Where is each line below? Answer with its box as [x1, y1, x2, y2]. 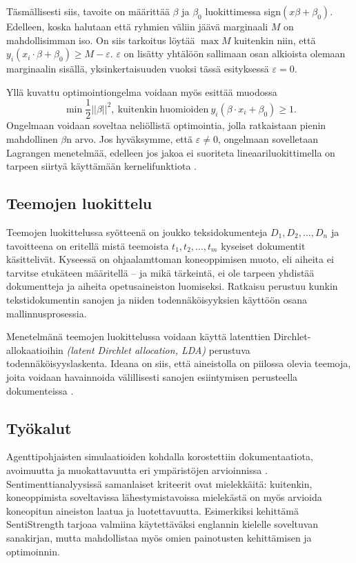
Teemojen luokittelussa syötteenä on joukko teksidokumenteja [6, 225, 268, 239]
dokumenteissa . [6, 383, 74, 397]
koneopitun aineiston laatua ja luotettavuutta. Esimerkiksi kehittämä [6, 503, 299, 517]
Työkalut [6, 417, 72, 438]
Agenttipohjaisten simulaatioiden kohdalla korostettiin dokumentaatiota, [6, 449, 313, 464]
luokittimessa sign [205, 4, 281, 18]
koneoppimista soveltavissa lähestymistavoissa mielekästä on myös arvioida [6, 490, 322, 504]
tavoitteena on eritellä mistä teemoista [6, 238, 169, 253]
